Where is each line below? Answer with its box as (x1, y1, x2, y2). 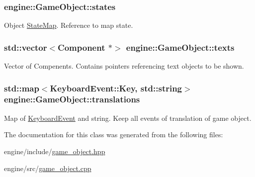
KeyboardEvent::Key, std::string (50, 82, 182, 94)
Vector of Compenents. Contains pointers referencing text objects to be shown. (4, 61, 244, 71)
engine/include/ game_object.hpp (4, 146, 105, 156)
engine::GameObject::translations (4, 93, 140, 105)
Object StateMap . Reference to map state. (4, 20, 133, 30)
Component (58, 41, 105, 53)
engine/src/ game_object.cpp (4, 163, 91, 173)
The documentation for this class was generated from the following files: (4, 129, 223, 140)
